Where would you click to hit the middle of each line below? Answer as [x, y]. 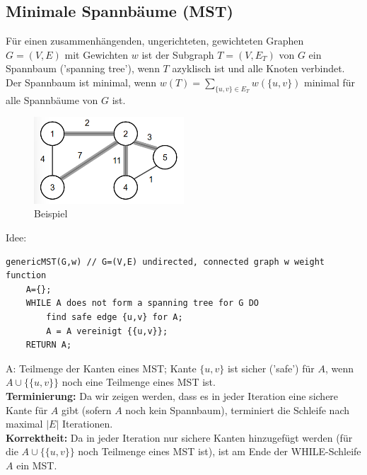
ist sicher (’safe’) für [271, 368]
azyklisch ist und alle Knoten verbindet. [258, 68]
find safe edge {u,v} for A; [115, 317]
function [26, 276]
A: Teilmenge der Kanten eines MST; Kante [101, 368]
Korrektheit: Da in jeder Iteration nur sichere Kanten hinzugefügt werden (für [179, 437]
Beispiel [51, 213]
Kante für [27, 410]
